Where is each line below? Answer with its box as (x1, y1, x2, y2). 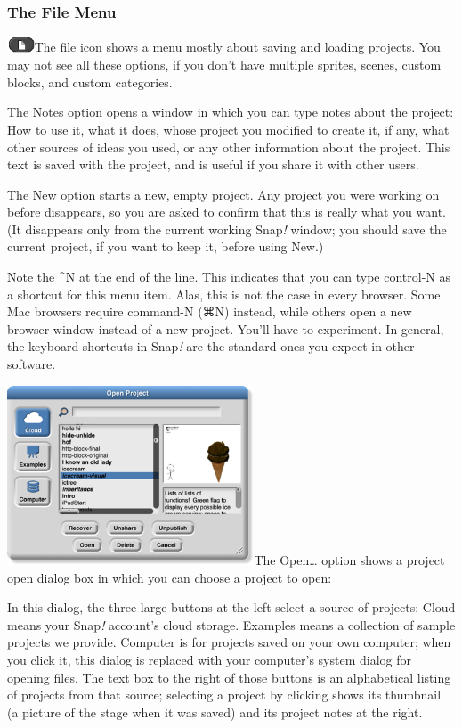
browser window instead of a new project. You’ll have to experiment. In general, (7, 319, 444, 338)
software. (7, 355, 56, 373)
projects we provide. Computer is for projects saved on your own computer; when (7, 633, 451, 651)
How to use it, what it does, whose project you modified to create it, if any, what (7, 119, 450, 138)
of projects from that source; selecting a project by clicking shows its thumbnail (7, 685, 442, 704)
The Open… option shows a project (254, 551, 445, 569)
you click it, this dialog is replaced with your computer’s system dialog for (7, 650, 411, 668)
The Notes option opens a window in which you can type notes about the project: (7, 102, 454, 121)
